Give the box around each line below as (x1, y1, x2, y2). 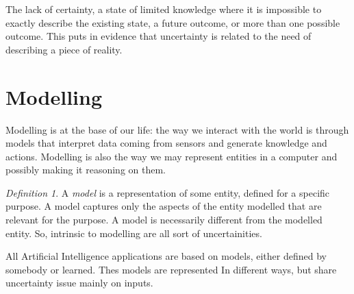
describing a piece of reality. (5, 42, 123, 56)
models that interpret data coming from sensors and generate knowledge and (5, 136, 327, 150)
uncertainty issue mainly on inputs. (5, 275, 153, 290)
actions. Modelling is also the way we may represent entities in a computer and (5, 149, 338, 163)
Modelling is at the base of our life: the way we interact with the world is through (5, 122, 349, 136)
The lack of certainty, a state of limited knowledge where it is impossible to (5, 2, 322, 16)
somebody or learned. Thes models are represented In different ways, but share (5, 262, 337, 276)
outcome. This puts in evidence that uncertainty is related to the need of (5, 29, 312, 43)
